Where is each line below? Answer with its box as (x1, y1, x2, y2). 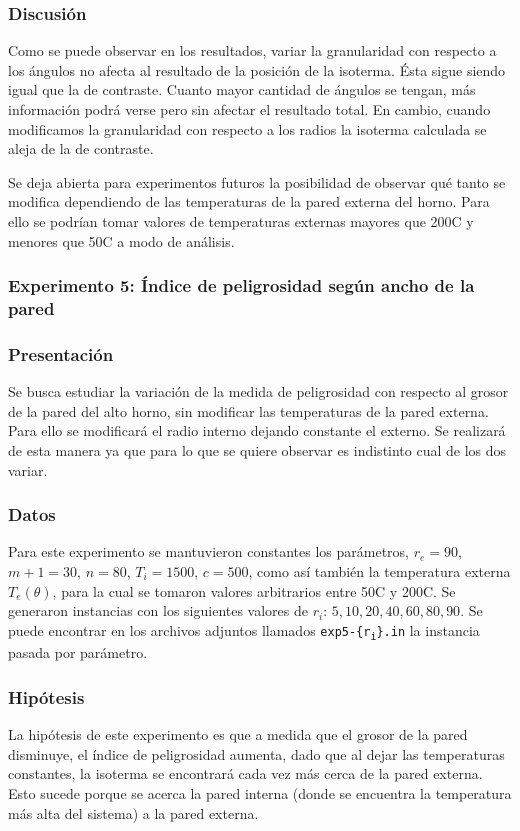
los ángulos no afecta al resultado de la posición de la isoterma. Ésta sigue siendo (8, 59, 506, 80)
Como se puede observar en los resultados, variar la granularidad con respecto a (8, 40, 497, 61)
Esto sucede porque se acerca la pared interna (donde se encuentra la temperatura (8, 782, 512, 803)
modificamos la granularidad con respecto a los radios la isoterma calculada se (8, 118, 487, 139)
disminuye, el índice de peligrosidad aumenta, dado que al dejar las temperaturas (8, 743, 505, 764)
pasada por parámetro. (8, 642, 148, 663)
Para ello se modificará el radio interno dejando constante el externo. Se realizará (8, 420, 506, 441)
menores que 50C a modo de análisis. (8, 230, 235, 251)
